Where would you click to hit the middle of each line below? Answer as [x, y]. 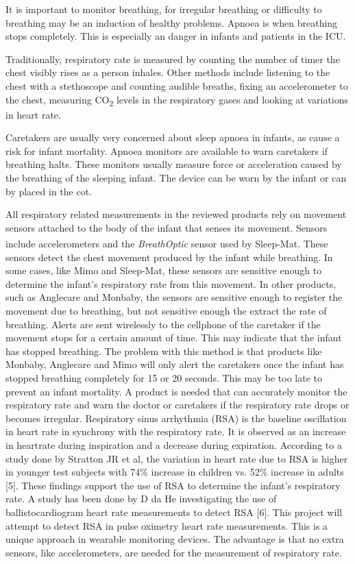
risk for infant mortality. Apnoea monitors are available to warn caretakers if [167, 150]
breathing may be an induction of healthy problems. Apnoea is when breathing [172, 22]
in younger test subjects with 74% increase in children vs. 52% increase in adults [175, 472]
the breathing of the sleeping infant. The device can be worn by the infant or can [176, 178]
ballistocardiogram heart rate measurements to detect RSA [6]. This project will [174, 512]
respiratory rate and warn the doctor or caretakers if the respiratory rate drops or [177, 405]
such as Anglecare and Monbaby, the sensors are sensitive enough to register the [174, 297]
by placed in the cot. [49, 191]
